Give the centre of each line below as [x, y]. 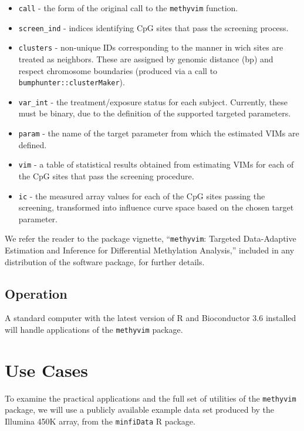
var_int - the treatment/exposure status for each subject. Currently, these [153, 101]
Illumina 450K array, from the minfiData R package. [100, 421]
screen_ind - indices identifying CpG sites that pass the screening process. [153, 27]
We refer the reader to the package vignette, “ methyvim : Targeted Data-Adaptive [151, 238]
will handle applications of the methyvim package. [94, 330]
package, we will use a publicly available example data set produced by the [140, 410]
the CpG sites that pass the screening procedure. [106, 176]
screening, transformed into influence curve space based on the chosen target [156, 207]
